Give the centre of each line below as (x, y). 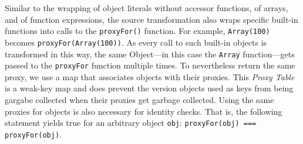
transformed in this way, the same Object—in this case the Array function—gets (150, 54)
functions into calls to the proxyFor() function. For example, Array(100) (137, 31)
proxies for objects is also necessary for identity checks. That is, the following (144, 111)
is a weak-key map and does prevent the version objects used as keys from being (149, 88)
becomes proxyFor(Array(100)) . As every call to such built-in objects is (136, 42)
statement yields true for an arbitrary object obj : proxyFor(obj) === (131, 123)
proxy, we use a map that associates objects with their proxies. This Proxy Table (150, 76)
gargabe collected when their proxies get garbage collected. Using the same (139, 100)
